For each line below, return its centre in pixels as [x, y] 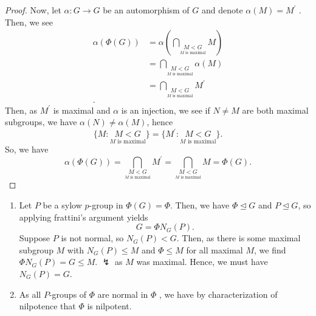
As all [30, 294]
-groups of [68, 294]
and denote [222, 10]
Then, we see [29, 22]
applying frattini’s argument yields [84, 217]
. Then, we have [200, 205]
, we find [270, 249]
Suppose [35, 238]
